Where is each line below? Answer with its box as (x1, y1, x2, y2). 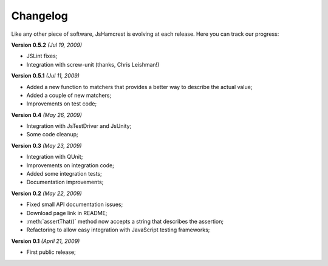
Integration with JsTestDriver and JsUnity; (26, 122, 132, 130)
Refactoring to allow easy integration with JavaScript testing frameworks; (26, 226, 210, 233)
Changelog (11, 9, 68, 22)
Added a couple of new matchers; (26, 91, 112, 99)
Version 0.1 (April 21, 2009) (11, 237, 80, 245)
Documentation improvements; (26, 179, 104, 186)
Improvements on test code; (26, 100, 97, 107)
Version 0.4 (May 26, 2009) (11, 111, 82, 118)
